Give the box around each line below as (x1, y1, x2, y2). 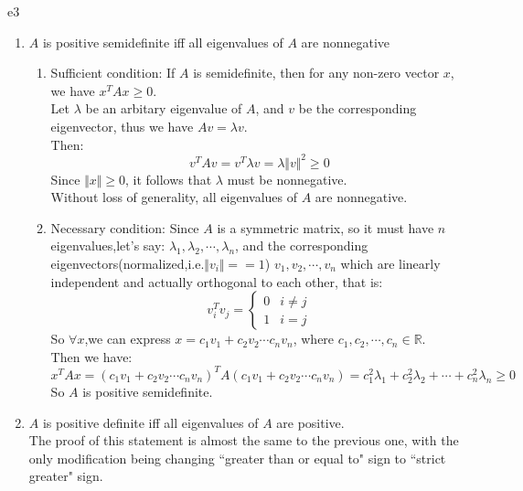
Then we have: (50, 347, 133, 366)
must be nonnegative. (227, 169, 347, 188)
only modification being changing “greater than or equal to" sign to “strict (28, 448, 446, 467)
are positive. (276, 412, 345, 432)
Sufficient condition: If (50, 63, 176, 82)
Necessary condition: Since (50, 218, 199, 237)
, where (293, 329, 335, 348)
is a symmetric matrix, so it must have (217, 218, 434, 237)
